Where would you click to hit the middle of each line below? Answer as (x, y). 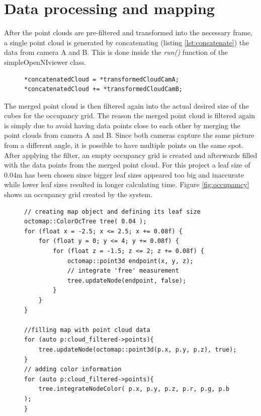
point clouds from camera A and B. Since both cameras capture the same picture (129, 135)
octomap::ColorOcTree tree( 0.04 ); (85, 222)
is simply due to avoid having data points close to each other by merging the (122, 125)
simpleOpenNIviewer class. (45, 62)
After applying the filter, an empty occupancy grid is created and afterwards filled (131, 155)
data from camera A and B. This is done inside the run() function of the (116, 52)
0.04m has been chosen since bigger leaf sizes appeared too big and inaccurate (124, 174)
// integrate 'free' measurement (123, 271)
